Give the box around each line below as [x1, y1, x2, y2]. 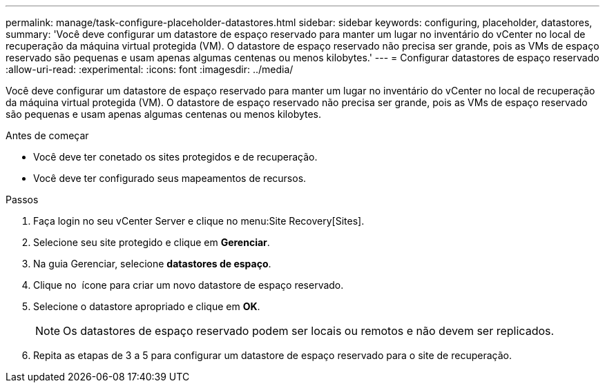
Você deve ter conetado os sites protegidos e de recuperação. [33, 151, 318, 163]
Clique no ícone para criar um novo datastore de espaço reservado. [33, 279, 344, 291]
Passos [6, 194, 39, 205]
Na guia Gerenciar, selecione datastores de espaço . [33, 258, 271, 269]
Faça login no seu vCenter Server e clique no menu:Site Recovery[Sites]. [33, 215, 365, 227]
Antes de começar [6, 130, 89, 141]
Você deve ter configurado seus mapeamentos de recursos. [33, 172, 307, 184]
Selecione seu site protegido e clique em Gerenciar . [33, 236, 270, 248]
